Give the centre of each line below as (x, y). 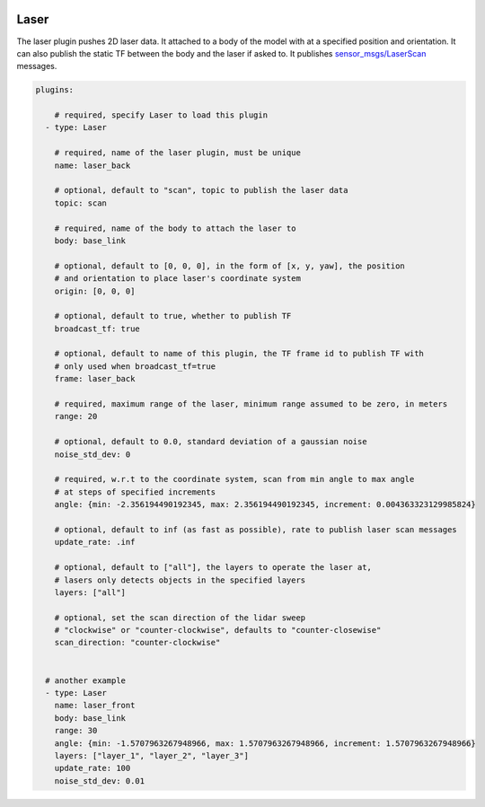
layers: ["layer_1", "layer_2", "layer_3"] (151, 755)
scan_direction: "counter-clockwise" (137, 643)
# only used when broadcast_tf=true (135, 366)
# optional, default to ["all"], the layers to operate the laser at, (213, 567)
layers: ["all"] (90, 592)
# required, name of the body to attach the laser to (175, 228)
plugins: (55, 90)
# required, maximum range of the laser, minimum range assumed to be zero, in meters (251, 404)
